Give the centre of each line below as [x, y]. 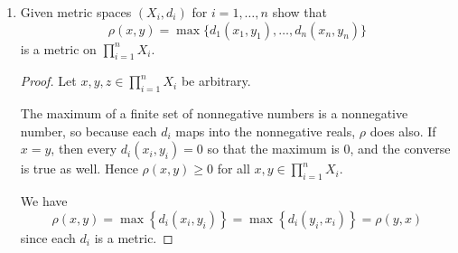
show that [299, 12]
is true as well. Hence [79, 169]
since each [48, 237]
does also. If [403, 131]
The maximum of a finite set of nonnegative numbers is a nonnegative [214, 113]
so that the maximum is [273, 149]
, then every [84, 149]
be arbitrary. [216, 81]
